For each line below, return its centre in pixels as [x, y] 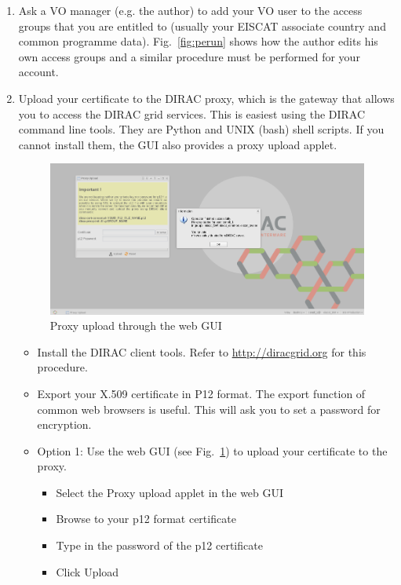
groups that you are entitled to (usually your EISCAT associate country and [202, 26]
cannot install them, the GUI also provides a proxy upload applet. [178, 144]
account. [38, 72]
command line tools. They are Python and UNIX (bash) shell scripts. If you [201, 129]
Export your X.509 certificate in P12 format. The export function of [201, 393]
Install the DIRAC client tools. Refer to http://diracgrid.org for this [202, 351]
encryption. [64, 424]
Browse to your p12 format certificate [146, 519]
